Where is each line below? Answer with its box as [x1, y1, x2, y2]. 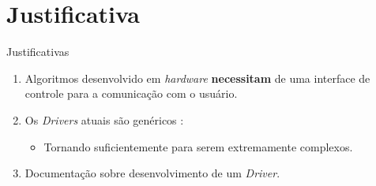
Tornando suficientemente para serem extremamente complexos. [43, 138, 353, 154]
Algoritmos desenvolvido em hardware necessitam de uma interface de [24, 69, 370, 86]
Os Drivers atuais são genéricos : [24, 111, 184, 128]
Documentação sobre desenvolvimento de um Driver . [24, 165, 280, 181]
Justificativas [6, 43, 70, 60]
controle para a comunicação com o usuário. [24, 85, 238, 102]
